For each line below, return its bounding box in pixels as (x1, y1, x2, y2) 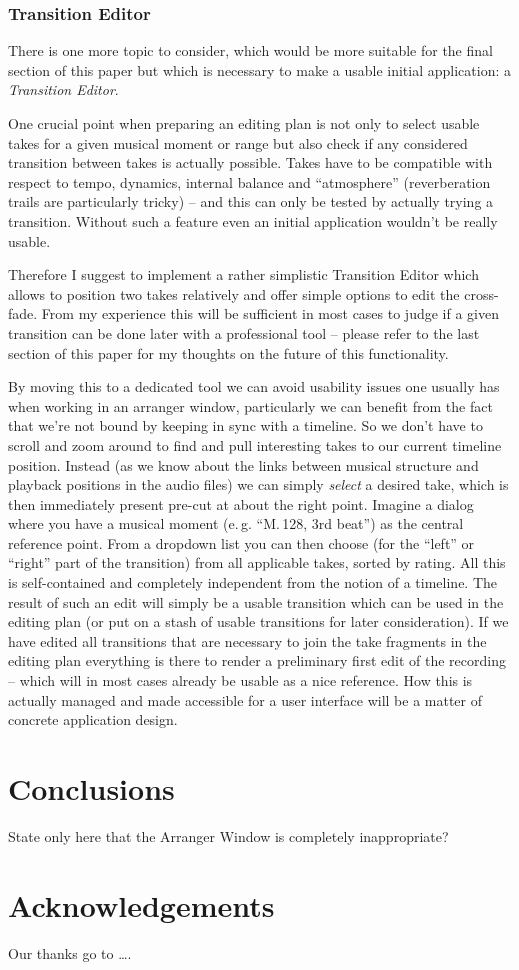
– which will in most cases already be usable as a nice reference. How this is (8, 670, 473, 691)
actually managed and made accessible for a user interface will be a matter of (8, 689, 483, 710)
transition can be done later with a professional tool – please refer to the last (8, 322, 480, 343)
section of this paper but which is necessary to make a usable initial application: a (8, 59, 511, 80)
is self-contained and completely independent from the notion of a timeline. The (8, 572, 498, 593)
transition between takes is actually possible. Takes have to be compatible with (8, 152, 493, 173)
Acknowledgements (8, 884, 275, 925)
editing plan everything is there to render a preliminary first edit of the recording (8, 650, 506, 671)
